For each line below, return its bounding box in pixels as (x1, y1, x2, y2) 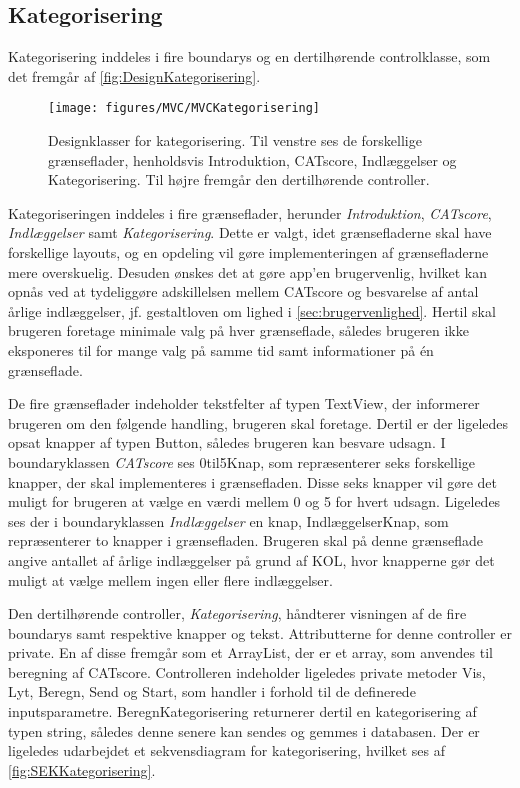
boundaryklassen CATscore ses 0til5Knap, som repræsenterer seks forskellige (8, 451, 476, 472)
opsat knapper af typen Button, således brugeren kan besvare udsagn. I (8, 432, 446, 453)
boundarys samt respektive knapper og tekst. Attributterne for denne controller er (8, 622, 512, 643)
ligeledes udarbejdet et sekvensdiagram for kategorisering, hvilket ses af (8, 740, 445, 761)
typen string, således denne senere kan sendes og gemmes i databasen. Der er (8, 720, 480, 741)
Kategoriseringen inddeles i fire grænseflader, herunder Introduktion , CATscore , (8, 202, 492, 223)
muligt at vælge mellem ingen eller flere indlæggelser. (8, 569, 333, 590)
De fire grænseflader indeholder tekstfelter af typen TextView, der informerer (8, 393, 480, 414)
